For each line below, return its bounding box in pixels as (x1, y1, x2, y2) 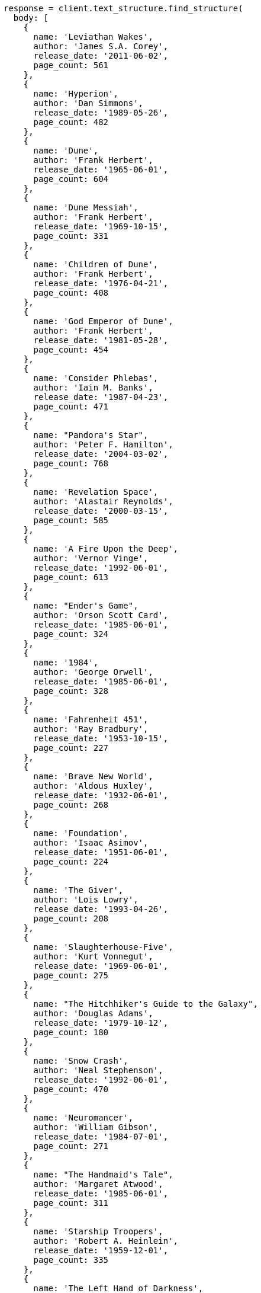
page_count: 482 (33, 117, 109, 127)
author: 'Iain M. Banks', (33, 383, 153, 392)
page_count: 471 (33, 402, 109, 411)
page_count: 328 (33, 686, 109, 696)
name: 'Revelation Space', (33, 487, 159, 497)
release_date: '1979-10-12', (33, 1018, 169, 1028)
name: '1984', (33, 658, 99, 667)
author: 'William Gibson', (33, 1122, 159, 1132)
